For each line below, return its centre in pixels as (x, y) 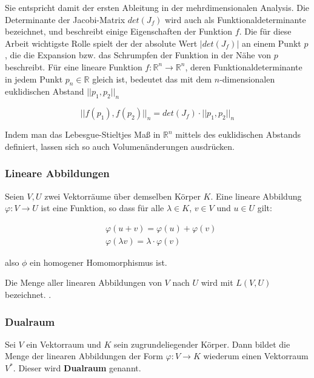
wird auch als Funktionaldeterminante (235, 19)
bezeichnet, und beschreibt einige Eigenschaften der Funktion (119, 31)
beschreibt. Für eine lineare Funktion (74, 66)
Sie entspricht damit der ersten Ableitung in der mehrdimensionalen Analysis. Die (157, 7)
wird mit (217, 282)
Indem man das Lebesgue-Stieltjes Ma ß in (83, 134)
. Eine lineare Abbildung (256, 196)
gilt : (265, 208)
